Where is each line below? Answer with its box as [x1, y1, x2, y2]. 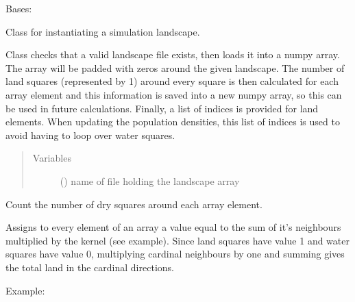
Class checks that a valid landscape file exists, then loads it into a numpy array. [5, 47, 340, 62]
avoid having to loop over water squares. [5, 127, 175, 142]
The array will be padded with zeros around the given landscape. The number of [5, 60, 345, 75]
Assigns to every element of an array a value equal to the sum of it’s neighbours [5, 220, 341, 234]
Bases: [5, 1, 32, 15]
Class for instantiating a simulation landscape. [5, 24, 200, 38]
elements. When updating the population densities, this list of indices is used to [5, 114, 340, 129]
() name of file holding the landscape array [60, 173, 240, 188]
